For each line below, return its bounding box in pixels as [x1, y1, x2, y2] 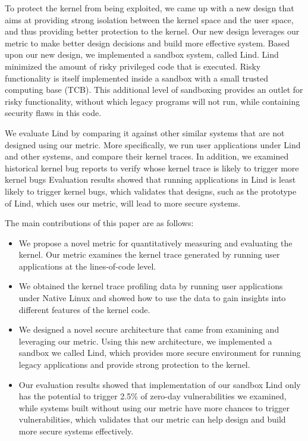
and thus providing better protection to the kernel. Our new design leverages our [5, 25, 300, 37]
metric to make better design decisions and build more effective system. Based [5, 36, 290, 49]
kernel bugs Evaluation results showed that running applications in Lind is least [5, 173, 296, 186]
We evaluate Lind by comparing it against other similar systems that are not [5, 126, 285, 139]
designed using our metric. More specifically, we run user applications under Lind [5, 138, 301, 151]
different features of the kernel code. [18, 303, 150, 315]
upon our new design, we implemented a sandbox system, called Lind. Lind [5, 48, 279, 61]
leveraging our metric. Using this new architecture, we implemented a [18, 334, 272, 347]
